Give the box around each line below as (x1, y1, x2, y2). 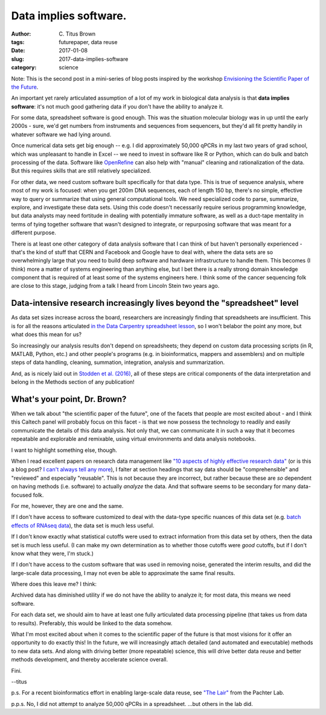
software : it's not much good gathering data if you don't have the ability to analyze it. (11, 103, 224, 110)
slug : (11, 55, 24, 63)
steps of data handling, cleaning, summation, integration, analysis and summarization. (11, 359, 225, 366)
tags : (11, 38, 25, 45)
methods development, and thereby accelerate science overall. (11, 656, 168, 663)
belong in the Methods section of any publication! (11, 378, 135, 386)
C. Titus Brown (59, 30, 96, 37)
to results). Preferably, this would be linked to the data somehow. (11, 619, 173, 627)
